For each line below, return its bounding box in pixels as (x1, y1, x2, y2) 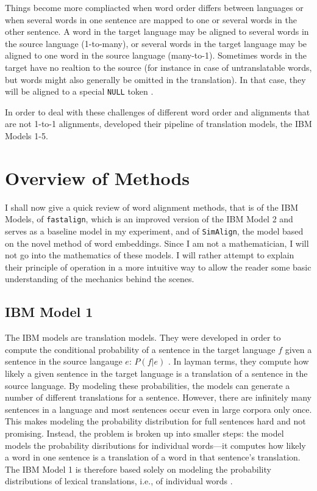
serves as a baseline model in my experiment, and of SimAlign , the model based (5, 224, 304, 237)
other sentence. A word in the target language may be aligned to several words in (5, 25, 309, 38)
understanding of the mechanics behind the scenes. (5, 272, 194, 285)
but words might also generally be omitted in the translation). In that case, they (5, 73, 306, 85)
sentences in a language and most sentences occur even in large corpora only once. (5, 402, 312, 415)
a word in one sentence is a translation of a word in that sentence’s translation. (5, 451, 301, 464)
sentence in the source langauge (5, 355, 123, 368)
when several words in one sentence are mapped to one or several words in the (5, 13, 297, 26)
